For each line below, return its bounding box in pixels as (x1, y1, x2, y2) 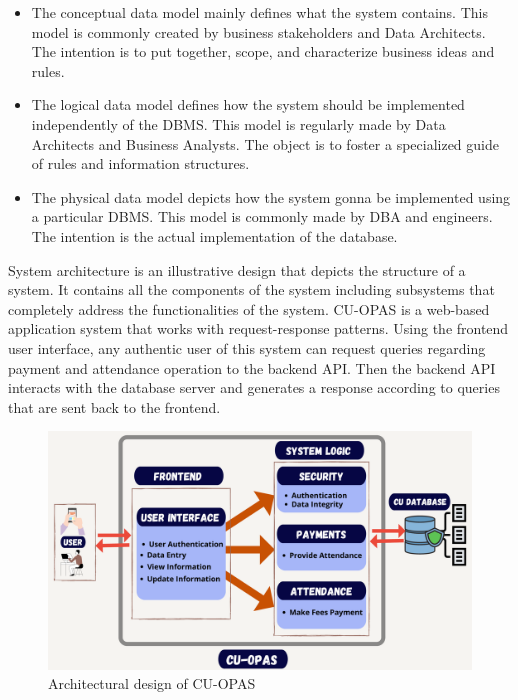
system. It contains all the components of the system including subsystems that (8, 279, 495, 300)
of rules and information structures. (31, 153, 250, 174)
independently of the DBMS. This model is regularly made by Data (31, 113, 446, 134)
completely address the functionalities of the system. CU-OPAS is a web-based (8, 298, 490, 319)
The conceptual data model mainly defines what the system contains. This (31, 2, 488, 22)
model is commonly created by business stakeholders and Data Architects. (31, 21, 486, 42)
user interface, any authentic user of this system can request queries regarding (8, 337, 486, 358)
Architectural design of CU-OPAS (48, 673, 256, 694)
